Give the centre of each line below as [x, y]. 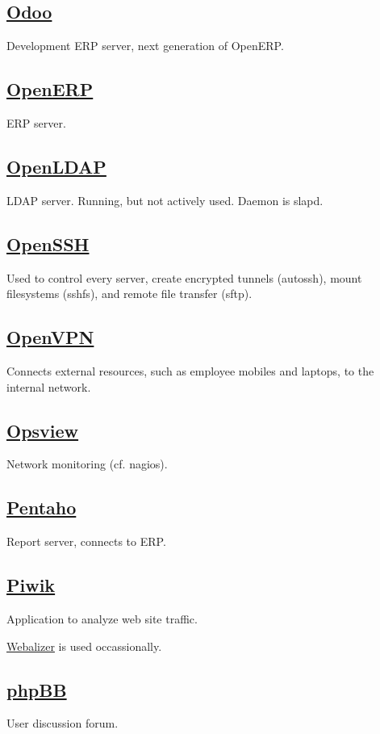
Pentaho [42, 508]
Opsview [43, 430]
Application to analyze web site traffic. [102, 618]
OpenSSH [48, 243]
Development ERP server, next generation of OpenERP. [145, 46]
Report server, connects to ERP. [86, 541]
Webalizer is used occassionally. [84, 646]
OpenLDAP [56, 166]
